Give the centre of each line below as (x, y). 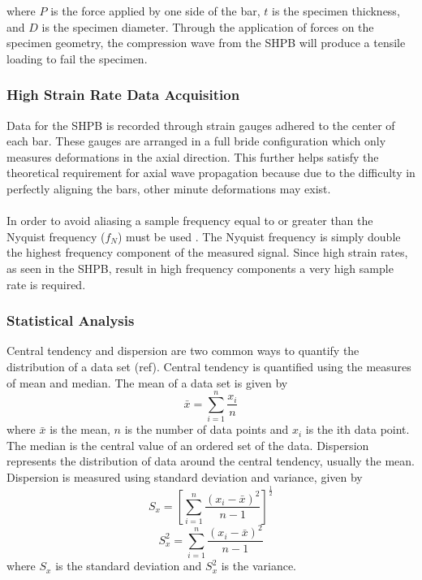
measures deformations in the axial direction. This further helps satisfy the (193, 156)
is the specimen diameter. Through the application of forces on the (208, 26)
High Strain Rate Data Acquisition (123, 95)
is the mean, (80, 429)
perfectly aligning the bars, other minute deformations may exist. (169, 188)
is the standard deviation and (129, 566)
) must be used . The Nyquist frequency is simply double (259, 236)
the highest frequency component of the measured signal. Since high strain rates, (207, 252)
